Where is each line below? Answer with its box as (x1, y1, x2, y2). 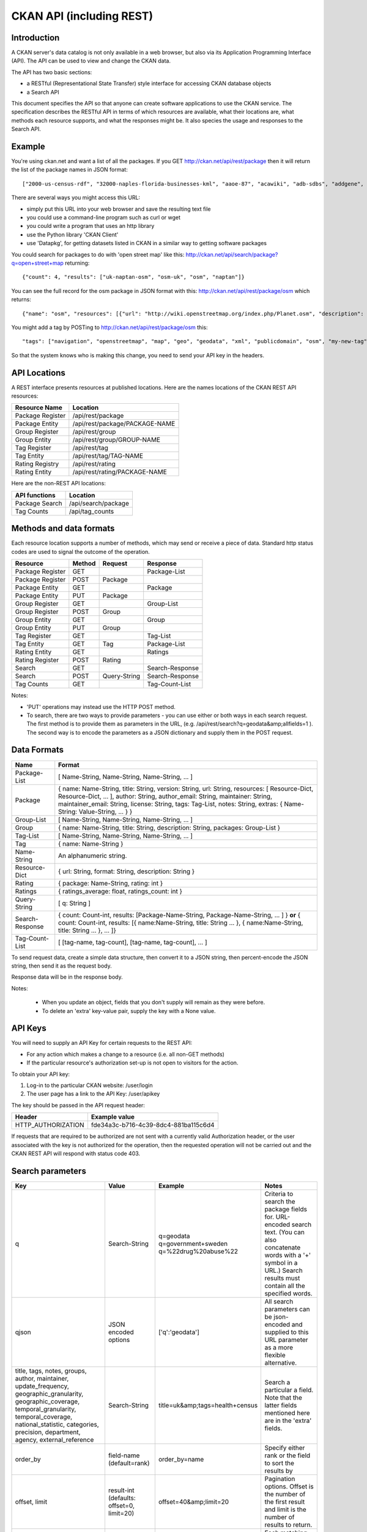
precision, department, (15, 1428, 81, 1436)
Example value (91, 1113, 135, 1121)
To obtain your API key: (11, 1070, 70, 1078)
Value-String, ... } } (78, 807, 133, 816)
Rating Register (15, 656, 59, 664)
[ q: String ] (58, 898, 91, 907)
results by (264, 1466, 293, 1475)
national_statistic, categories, (15, 1420, 99, 1428)
